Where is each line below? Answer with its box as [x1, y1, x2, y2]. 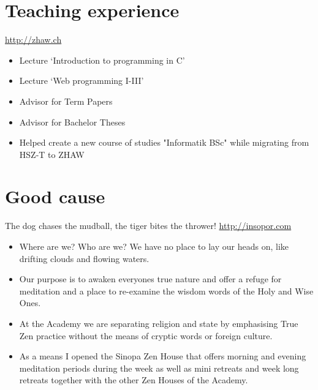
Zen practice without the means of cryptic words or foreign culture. [19, 329, 273, 342]
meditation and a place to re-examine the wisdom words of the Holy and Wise [19, 284, 314, 297]
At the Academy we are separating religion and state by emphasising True [19, 317, 298, 329]
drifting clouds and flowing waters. [19, 252, 150, 264]
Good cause [5, 184, 105, 209]
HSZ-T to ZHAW [19, 148, 85, 160]
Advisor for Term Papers [19, 94, 113, 107]
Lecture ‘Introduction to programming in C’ [19, 53, 185, 66]
